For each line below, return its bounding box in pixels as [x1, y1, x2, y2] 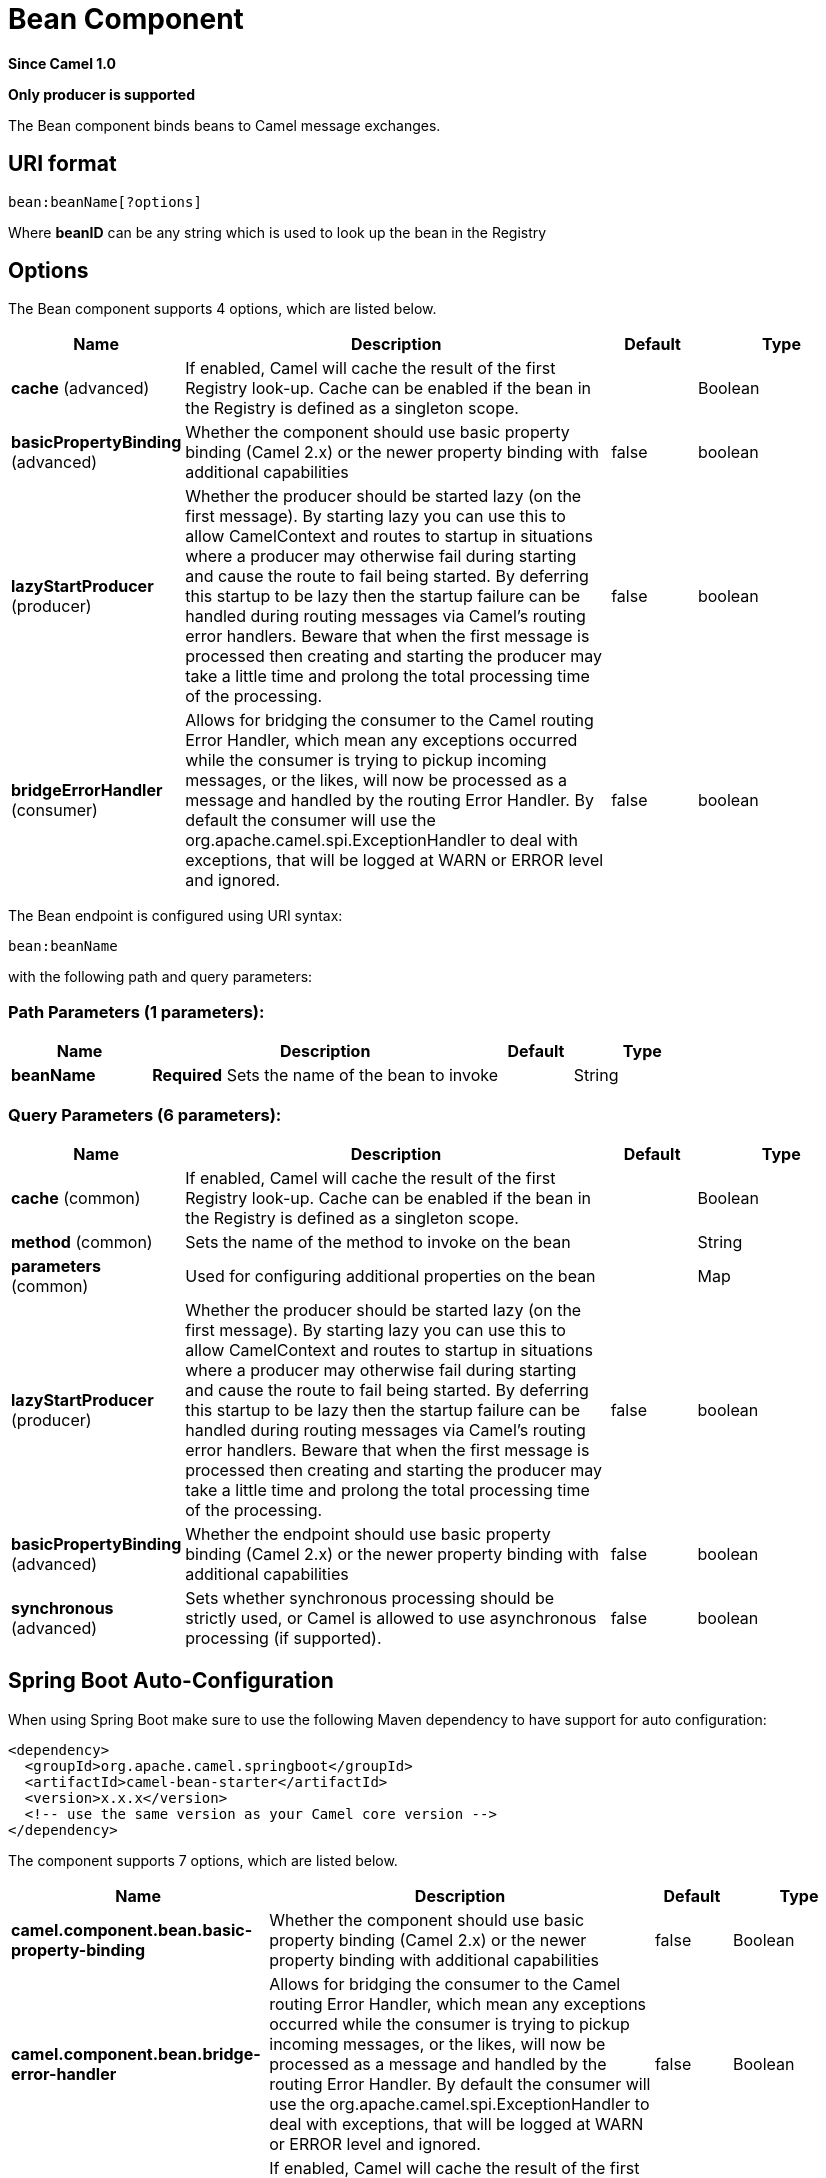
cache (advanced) [11, 378, 150, 399]
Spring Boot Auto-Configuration [8, 1668, 334, 1694]
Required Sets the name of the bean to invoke [152, 1065, 499, 1086]
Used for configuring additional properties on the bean [185, 1265, 596, 1286]
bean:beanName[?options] [8, 193, 202, 210]
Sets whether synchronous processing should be [185, 1587, 554, 1608]
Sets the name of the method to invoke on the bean [185, 1231, 571, 1252]
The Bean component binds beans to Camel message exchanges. [8, 116, 441, 134]
